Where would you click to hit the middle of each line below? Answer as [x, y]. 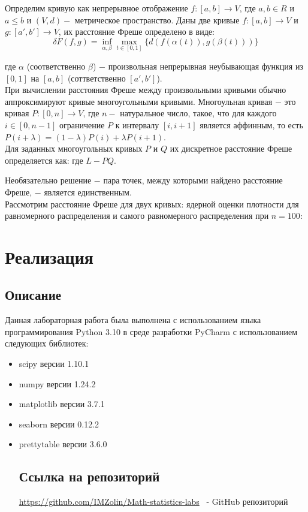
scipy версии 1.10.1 [54, 364]
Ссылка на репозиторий [89, 476]
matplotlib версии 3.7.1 [62, 404]
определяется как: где [44, 160]
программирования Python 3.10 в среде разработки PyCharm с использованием [151, 331]
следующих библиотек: [47, 343]
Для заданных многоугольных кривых [74, 148]
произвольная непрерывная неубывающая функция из [206, 66]
